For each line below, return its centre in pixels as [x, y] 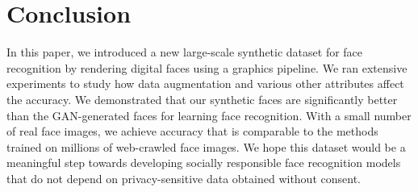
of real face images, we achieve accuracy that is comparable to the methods [192, 131]
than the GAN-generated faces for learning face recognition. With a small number [209, 115]
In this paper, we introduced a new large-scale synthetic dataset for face [185, 52]
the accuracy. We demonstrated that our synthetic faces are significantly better [202, 99]
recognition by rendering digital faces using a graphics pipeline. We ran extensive [207, 67]
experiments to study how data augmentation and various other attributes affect [205, 83]
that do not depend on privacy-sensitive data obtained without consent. [184, 178]
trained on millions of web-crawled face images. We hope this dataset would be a [206, 146]
